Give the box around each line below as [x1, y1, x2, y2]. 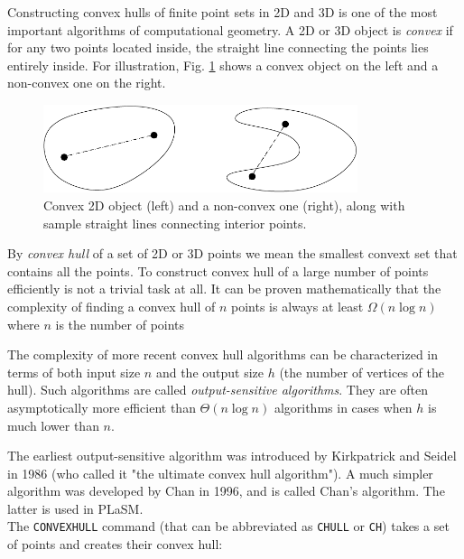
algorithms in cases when [274, 397, 413, 416]
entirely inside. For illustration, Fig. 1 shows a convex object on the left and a [7, 55, 439, 74]
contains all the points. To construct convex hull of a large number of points [7, 261, 429, 280]
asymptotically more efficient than [7, 397, 196, 416]
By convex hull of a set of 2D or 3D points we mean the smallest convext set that [7, 244, 458, 263]
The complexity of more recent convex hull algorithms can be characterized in [7, 345, 439, 364]
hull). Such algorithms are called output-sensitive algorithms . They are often [7, 380, 429, 399]
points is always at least [230, 296, 364, 315]
